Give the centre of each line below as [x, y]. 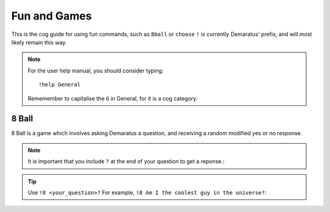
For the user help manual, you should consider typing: [96, 71]
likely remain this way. [39, 42]
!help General [60, 85]
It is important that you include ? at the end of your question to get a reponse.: [126, 161]
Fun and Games [52, 16]
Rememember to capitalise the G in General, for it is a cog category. [113, 98]
